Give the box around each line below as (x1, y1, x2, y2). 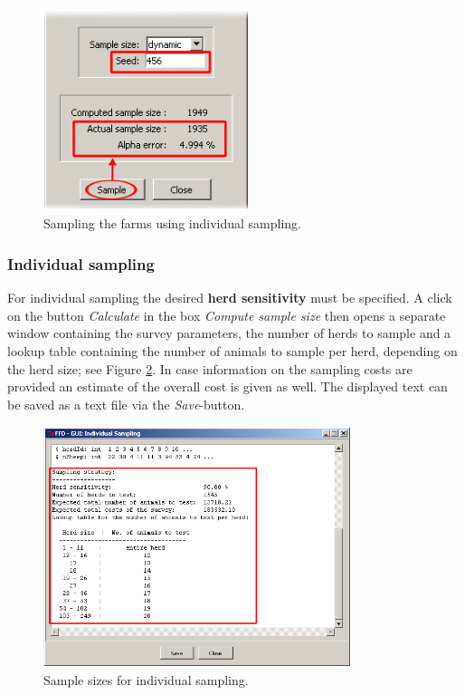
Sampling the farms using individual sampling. (43, 214, 301, 233)
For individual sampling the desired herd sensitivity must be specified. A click (7, 288, 452, 307)
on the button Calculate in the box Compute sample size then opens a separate (7, 305, 446, 324)
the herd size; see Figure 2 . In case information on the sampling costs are (7, 359, 413, 378)
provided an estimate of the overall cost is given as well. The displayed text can (7, 377, 448, 396)
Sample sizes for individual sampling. (43, 670, 249, 689)
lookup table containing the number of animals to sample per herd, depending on (7, 342, 458, 361)
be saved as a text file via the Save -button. (7, 394, 245, 413)
